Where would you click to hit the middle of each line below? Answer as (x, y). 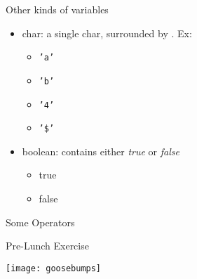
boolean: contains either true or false (101, 151)
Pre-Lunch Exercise (47, 246)
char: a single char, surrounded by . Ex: (107, 33)
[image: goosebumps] (54, 268)
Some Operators (40, 222)
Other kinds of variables (57, 9)
